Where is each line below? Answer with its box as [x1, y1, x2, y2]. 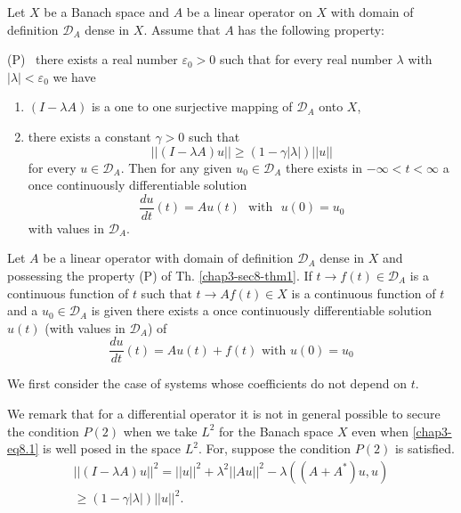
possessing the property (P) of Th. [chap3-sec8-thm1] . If [7, 266, 312, 284]
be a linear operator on [186, 3, 312, 20]
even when [352, 421, 409, 440]
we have [53, 67, 96, 85]
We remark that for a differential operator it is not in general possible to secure [7, 404, 441, 423]
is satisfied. [394, 439, 456, 458]
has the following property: [238, 20, 384, 38]
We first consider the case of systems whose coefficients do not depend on [7, 374, 408, 393]
